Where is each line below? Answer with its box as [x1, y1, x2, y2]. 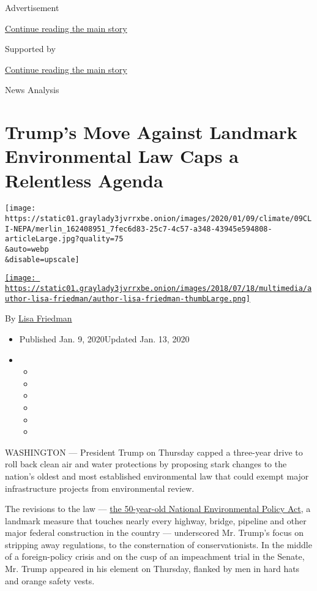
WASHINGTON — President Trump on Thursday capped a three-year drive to [5, 445, 303, 458]
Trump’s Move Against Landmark [5, 119, 297, 145]
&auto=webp [5, 245, 49, 254]
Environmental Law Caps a [5, 143, 239, 168]
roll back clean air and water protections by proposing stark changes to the [5, 457, 287, 470]
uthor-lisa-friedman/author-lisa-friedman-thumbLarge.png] [5, 294, 250, 303]
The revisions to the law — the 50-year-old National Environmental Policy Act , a [5, 502, 311, 515]
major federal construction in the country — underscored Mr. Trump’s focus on [5, 526, 304, 539]
